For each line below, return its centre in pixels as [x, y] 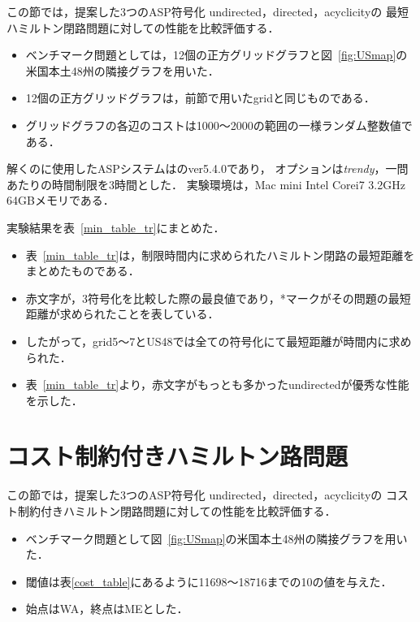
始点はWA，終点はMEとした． [107, 609]
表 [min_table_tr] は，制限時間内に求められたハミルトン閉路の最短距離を [220, 255]
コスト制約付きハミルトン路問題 [178, 456]
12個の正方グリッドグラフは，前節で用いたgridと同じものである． [200, 98]
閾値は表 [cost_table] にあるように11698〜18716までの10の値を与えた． [209, 581]
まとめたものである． [82, 271]
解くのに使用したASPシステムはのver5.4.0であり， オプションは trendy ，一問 [208, 168]
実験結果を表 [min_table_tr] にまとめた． [116, 227]
